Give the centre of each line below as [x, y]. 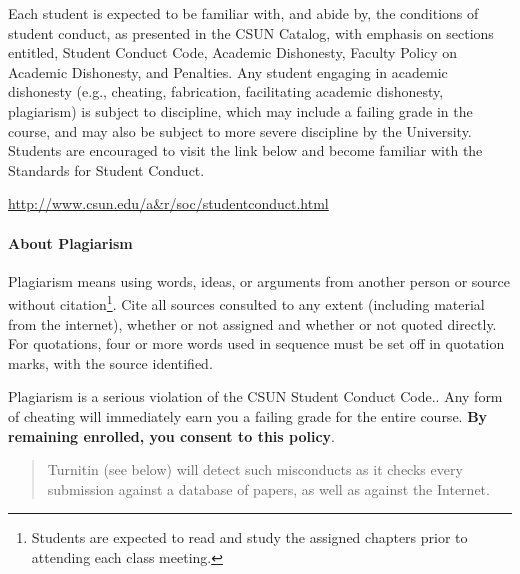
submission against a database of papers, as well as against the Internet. [268, 488]
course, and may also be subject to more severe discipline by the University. [240, 130]
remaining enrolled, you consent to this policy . [171, 435]
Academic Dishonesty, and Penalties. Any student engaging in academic [228, 71]
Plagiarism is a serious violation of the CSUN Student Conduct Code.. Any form [255, 396]
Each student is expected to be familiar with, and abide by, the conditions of [243, 13]
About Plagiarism [70, 242]
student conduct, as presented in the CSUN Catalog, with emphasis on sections [251, 32]
